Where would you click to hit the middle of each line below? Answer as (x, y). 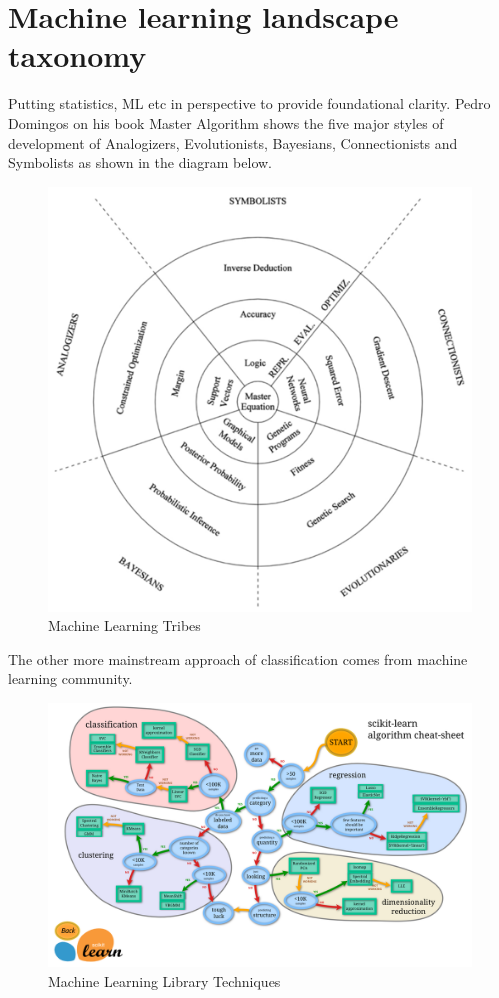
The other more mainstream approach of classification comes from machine (238, 658)
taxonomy (77, 55)
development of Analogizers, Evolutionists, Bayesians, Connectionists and (233, 142)
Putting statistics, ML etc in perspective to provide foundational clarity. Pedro (249, 103)
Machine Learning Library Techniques (164, 980)
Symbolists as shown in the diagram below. (140, 162)
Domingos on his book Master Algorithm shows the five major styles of (226, 122)
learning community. (70, 678)
